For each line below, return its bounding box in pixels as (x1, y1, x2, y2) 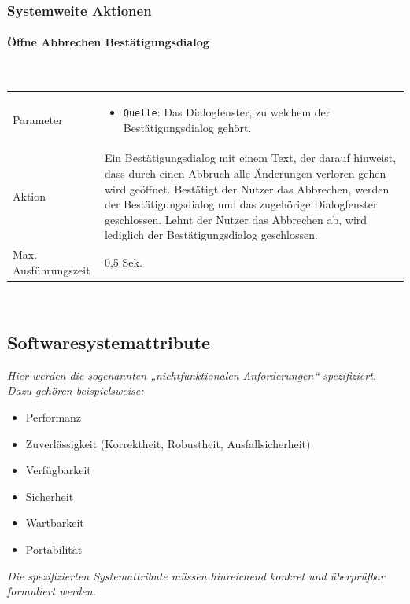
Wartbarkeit (25, 514, 84, 531)
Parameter (13, 111, 63, 127)
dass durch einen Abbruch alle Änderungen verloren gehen (104, 165, 386, 182)
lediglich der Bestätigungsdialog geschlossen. (104, 226, 318, 243)
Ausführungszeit (13, 261, 90, 278)
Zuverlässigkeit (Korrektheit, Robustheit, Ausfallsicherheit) (25, 435, 311, 451)
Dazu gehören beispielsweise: (7, 382, 144, 399)
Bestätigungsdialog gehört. (123, 119, 252, 135)
